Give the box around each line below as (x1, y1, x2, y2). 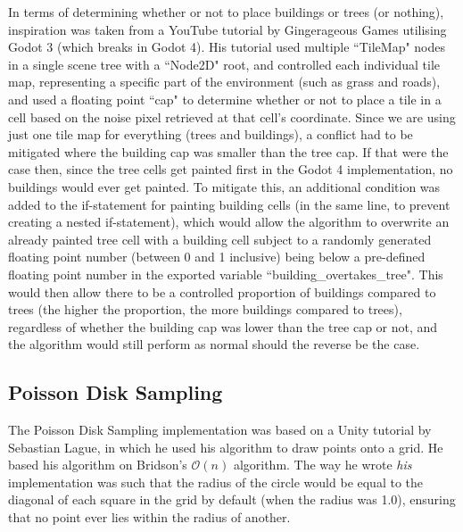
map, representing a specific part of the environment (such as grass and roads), (8, 72, 441, 91)
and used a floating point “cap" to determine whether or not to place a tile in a (8, 89, 442, 108)
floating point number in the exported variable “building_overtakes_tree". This (8, 264, 443, 283)
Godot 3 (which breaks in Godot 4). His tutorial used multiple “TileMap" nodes (8, 37, 446, 56)
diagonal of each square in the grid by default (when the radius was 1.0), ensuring (8, 490, 456, 509)
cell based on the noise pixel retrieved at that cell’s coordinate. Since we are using (8, 107, 456, 126)
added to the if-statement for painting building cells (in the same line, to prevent (8, 195, 451, 213)
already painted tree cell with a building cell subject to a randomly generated (8, 229, 432, 248)
